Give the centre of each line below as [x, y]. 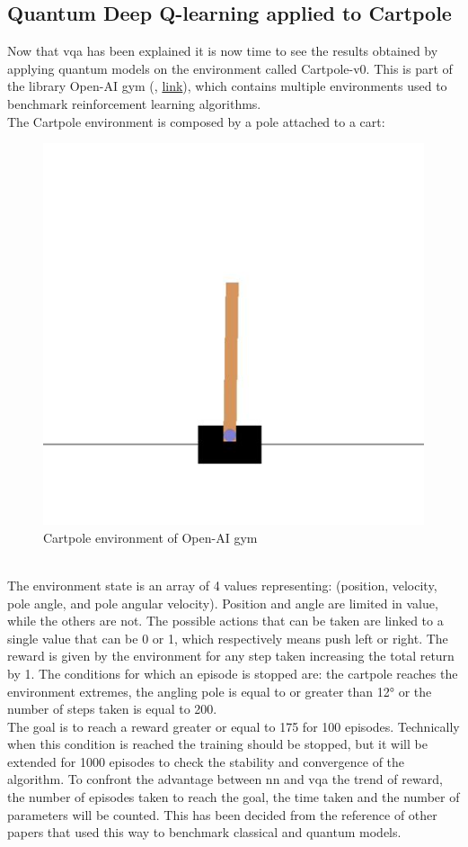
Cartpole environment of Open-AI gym [150, 537]
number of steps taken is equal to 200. [112, 709]
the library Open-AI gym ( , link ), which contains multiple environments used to [227, 86]
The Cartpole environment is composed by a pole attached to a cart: [196, 121]
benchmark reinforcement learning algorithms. [134, 103]
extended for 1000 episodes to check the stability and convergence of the [206, 761]
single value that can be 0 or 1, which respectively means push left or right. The [228, 638]
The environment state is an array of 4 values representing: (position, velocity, [222, 585]
